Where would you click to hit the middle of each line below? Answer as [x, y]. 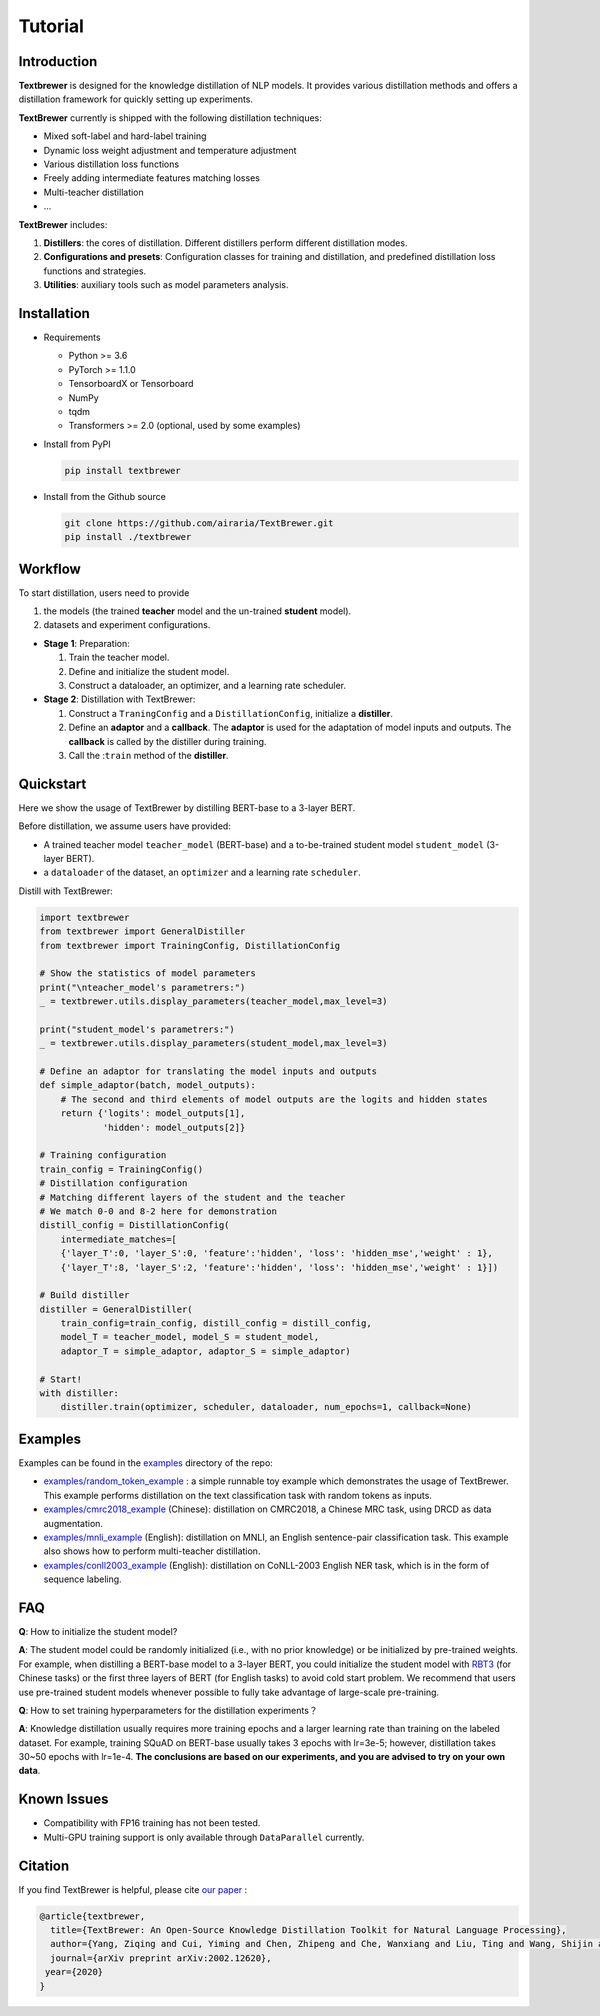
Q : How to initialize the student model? [98, 1631]
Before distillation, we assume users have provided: [125, 826]
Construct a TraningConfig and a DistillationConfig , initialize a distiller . [231, 713]
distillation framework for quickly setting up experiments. [136, 99]
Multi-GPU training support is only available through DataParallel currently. [204, 1837]
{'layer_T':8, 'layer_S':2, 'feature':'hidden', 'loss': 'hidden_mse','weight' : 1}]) [279, 1267]
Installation [54, 313]
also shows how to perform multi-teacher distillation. [152, 1551]
